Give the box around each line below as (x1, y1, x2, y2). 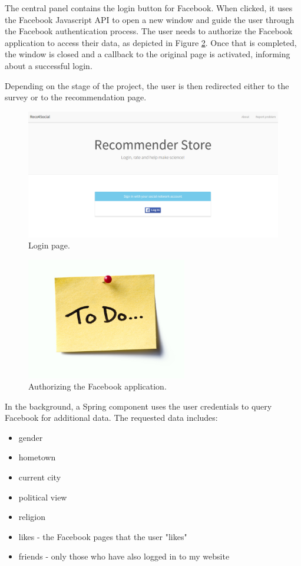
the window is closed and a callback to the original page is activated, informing (5, 48, 290, 60)
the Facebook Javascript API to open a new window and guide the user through (5, 13, 295, 25)
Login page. (28, 239, 70, 251)
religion (18, 511, 45, 523)
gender (18, 431, 43, 443)
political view (18, 490, 67, 503)
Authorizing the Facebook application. (28, 380, 167, 392)
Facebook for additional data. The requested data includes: (5, 411, 218, 424)
